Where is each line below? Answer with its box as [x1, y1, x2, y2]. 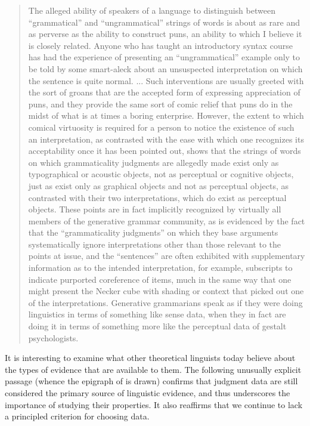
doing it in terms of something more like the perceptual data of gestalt [28, 320, 287, 332]
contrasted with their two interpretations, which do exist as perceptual [28, 191, 287, 203]
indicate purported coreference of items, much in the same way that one [28, 273, 292, 285]
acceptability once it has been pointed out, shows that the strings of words [28, 144, 301, 157]
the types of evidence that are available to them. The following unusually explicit [5, 363, 302, 375]
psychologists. [28, 331, 79, 344]
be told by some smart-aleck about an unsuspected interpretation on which [28, 62, 303, 75]
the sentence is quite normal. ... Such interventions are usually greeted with [28, 74, 304, 87]
